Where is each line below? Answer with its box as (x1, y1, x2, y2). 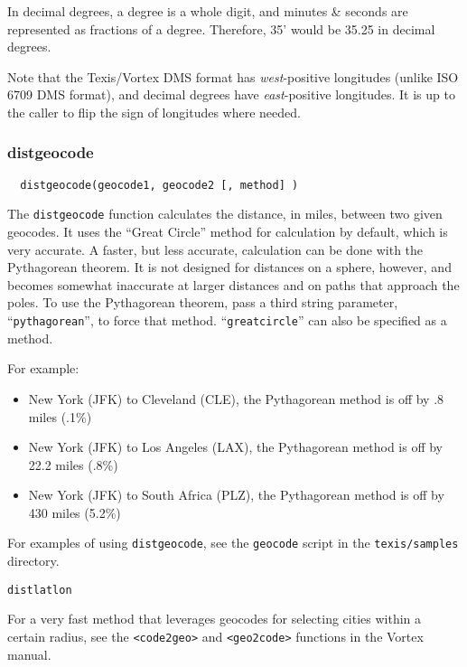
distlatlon (7, 583, 72, 597)
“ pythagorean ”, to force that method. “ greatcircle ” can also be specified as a (7, 311, 447, 330)
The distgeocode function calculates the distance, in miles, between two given (7, 204, 443, 223)
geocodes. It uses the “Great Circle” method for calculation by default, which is (7, 222, 448, 241)
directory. (7, 551, 60, 570)
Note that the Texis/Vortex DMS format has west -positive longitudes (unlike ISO (7, 67, 459, 86)
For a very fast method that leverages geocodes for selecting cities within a (7, 609, 422, 628)
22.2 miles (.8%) (28, 455, 118, 474)
